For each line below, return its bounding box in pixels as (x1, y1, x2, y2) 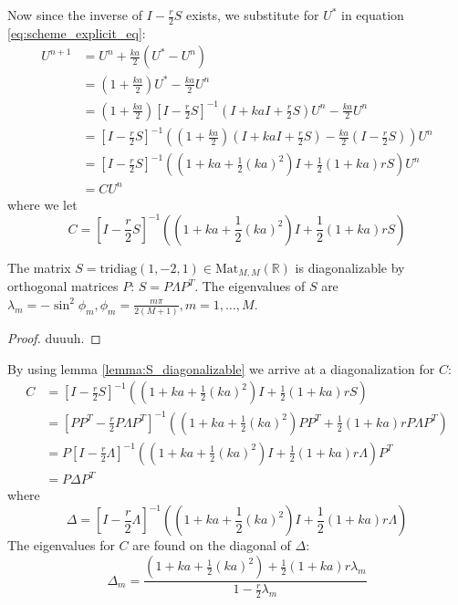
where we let (7, 194, 78, 214)
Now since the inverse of (7, 5, 142, 24)
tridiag (99, 262, 138, 276)
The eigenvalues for (7, 536, 115, 555)
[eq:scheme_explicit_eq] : (7, 23, 146, 42)
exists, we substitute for (186, 5, 319, 24)
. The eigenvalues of (194, 276, 306, 296)
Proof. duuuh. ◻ (7, 329, 101, 348)
